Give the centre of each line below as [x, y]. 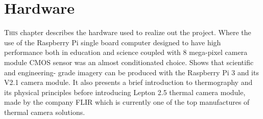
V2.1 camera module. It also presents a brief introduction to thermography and [128, 82]
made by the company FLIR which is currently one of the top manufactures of [127, 102]
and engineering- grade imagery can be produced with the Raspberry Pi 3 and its [131, 72]
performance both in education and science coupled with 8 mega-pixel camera [126, 52]
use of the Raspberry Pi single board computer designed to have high [113, 42]
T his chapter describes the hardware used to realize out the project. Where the [128, 32]
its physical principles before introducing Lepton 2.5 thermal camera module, [125, 92]
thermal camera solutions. [45, 112]
